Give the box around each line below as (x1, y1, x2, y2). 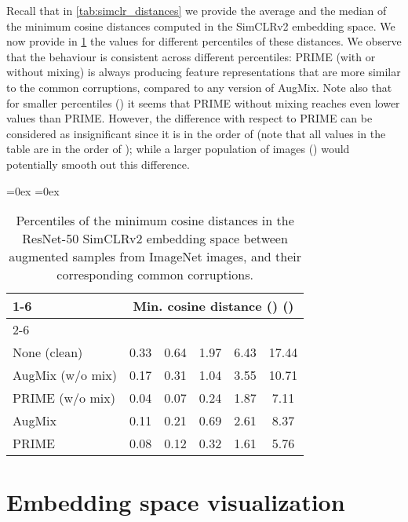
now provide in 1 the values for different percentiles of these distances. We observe (6, 33, 402, 49)
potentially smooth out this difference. (6, 155, 190, 172)
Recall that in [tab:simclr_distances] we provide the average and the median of (6, 2, 387, 18)
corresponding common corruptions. (56, 265, 253, 284)
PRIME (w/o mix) (13, 389, 115, 407)
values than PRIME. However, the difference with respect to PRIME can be (6, 110, 373, 126)
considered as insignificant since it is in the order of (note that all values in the (6, 125, 386, 141)
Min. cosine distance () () (133, 297, 294, 316)
